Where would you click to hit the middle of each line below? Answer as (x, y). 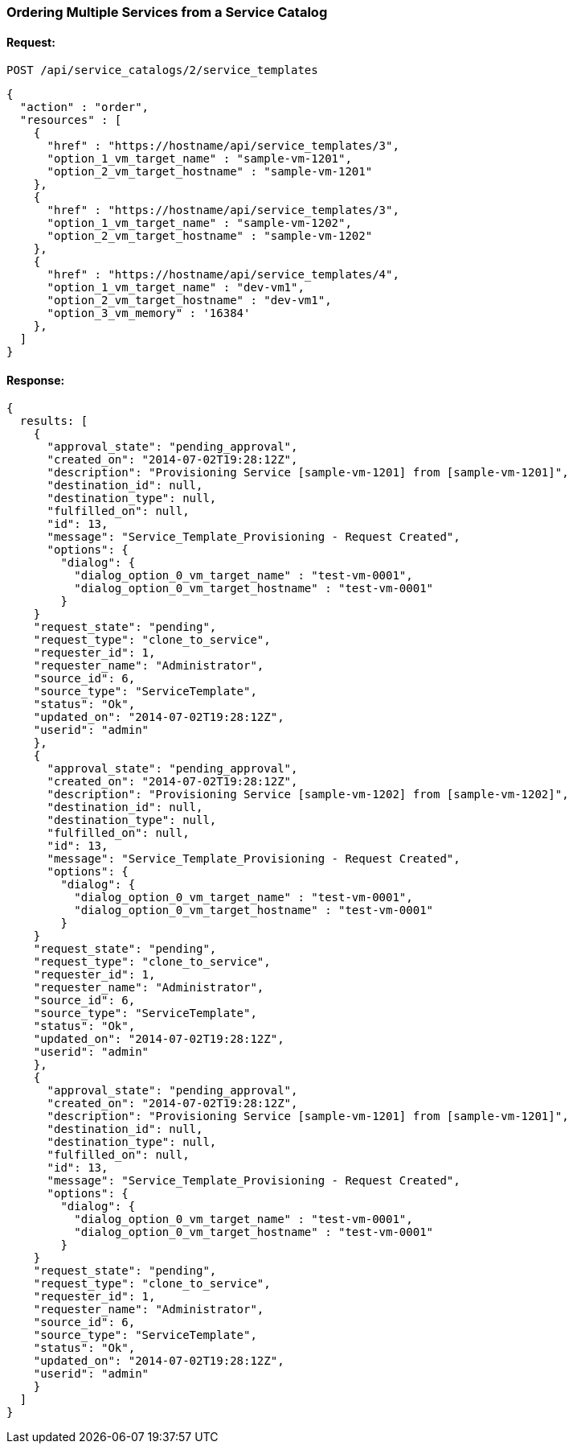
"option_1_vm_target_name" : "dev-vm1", (176, 288)
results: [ (54, 421)
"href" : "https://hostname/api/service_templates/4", (223, 275)
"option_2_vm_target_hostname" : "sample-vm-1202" (210, 236)
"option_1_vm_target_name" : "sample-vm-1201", (199, 159)
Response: (36, 380)
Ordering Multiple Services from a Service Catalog (167, 12)
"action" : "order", (84, 107)
